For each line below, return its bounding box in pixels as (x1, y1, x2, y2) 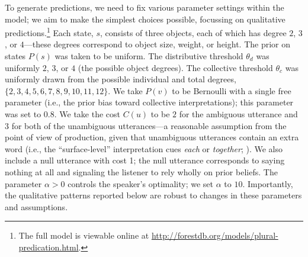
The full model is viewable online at (18, 229, 149, 242)
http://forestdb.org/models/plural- (151, 229, 278, 242)
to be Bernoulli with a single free (172, 84, 291, 97)
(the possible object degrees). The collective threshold (78, 61, 273, 73)
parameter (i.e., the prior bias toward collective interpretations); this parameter (5, 96, 294, 108)
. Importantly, (242, 177, 293, 189)
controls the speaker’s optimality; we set (68, 177, 213, 189)
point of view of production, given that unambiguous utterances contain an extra (5, 131, 299, 143)
